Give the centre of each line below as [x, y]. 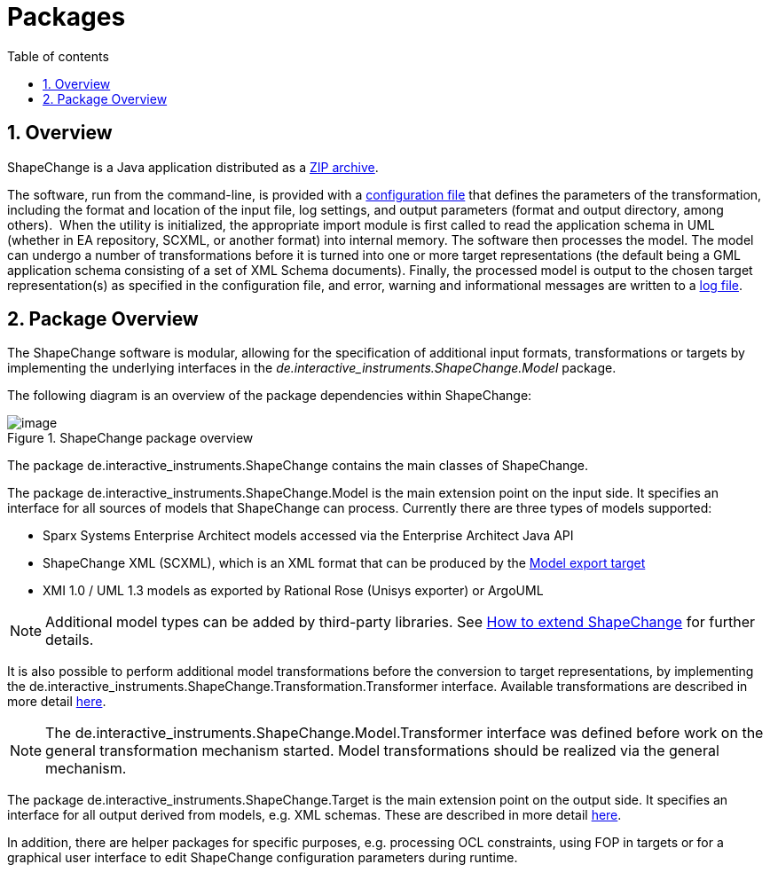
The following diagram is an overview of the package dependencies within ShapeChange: [270, 396]
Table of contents [58, 56]
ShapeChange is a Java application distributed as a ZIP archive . [193, 167]
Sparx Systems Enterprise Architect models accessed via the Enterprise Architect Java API [308, 536]
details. [70, 640]
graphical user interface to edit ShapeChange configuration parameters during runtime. [263, 858]
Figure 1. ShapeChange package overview [130, 438]
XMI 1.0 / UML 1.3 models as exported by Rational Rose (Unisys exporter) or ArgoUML [293, 591]
